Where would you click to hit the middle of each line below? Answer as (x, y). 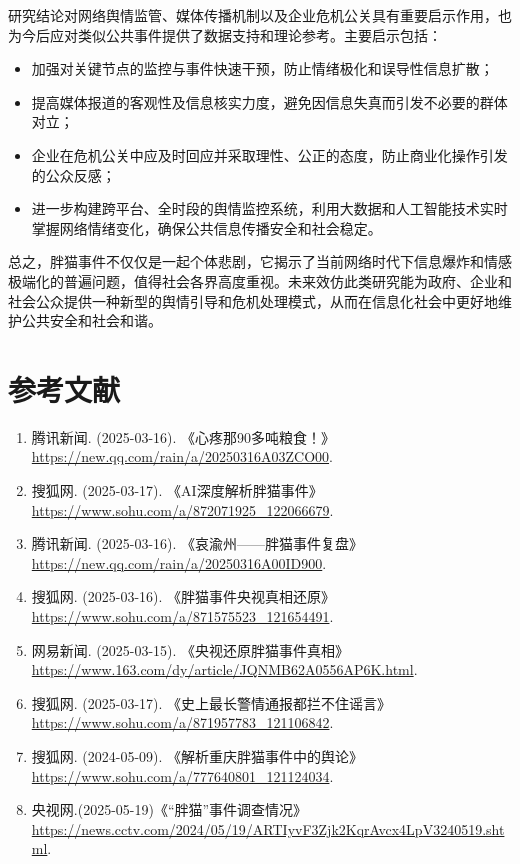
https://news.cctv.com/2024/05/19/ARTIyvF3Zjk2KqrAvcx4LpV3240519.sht (268, 828)
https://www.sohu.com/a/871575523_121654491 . (182, 616)
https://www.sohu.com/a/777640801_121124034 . (182, 775)
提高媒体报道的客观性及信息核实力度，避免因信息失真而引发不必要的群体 (269, 101)
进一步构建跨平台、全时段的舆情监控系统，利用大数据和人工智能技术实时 (269, 208)
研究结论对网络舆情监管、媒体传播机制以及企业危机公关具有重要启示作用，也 (260, 15)
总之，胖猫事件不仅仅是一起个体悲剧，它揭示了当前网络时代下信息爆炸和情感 (260, 261)
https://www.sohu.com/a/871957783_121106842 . (182, 722)
